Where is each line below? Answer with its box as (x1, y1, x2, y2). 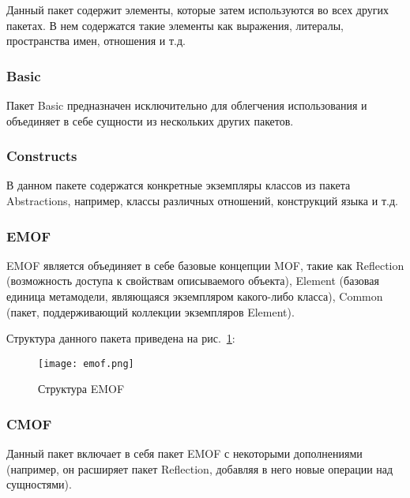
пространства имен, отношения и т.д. (6, 32, 186, 49)
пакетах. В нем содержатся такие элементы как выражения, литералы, (6, 17, 344, 33)
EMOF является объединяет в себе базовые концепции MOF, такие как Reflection (6, 256, 404, 273)
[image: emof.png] (38, 358, 134, 369)
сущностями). (6, 476, 72, 492)
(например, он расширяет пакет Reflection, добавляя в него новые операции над (6, 460, 393, 477)
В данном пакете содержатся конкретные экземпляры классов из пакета (6, 177, 351, 193)
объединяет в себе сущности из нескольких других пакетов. (6, 112, 294, 129)
